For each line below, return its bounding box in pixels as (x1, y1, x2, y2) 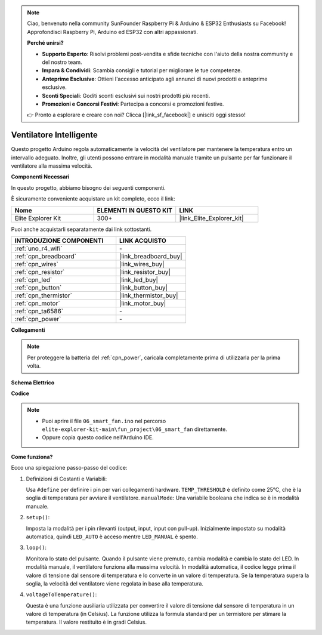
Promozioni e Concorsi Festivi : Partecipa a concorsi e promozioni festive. (42, 100, 224, 107)
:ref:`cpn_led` (14, 275, 52, 283)
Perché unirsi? (27, 39, 64, 47)
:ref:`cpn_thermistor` (14, 291, 73, 300)
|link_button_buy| (119, 283, 168, 292)
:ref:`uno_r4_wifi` (14, 244, 63, 252)
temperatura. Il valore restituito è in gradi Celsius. (26, 618, 147, 626)
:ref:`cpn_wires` (14, 260, 59, 268)
